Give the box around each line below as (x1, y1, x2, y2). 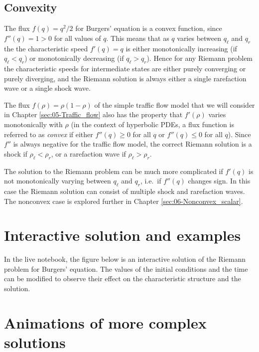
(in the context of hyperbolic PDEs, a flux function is (71, 119, 234, 129)
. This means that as (106, 32, 169, 43)
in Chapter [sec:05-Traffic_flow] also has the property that (4, 109, 183, 120)
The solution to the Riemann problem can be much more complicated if (4, 166, 223, 176)
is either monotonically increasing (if (126, 43, 237, 53)
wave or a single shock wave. (4, 83, 91, 93)
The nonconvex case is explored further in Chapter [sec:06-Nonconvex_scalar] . (4, 195, 243, 206)
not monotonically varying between (4, 176, 111, 186)
